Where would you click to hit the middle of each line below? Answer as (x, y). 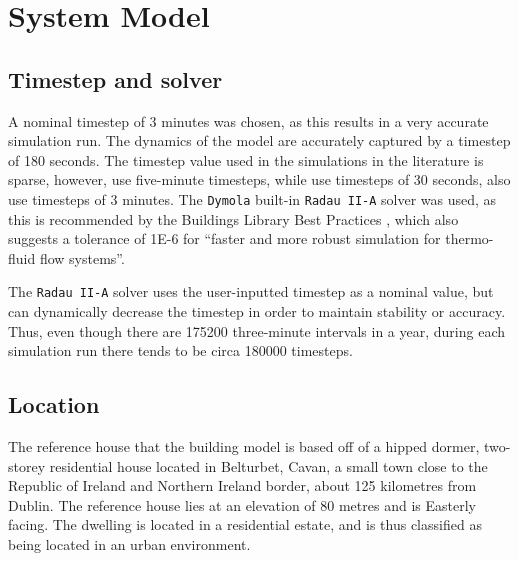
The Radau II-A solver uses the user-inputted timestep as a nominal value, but (251, 291)
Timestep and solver (115, 78)
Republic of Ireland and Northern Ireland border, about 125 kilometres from (242, 485)
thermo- (469, 238)
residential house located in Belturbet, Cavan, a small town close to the (268, 465)
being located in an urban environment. (129, 544)
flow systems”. (82, 257)
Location (54, 404)
